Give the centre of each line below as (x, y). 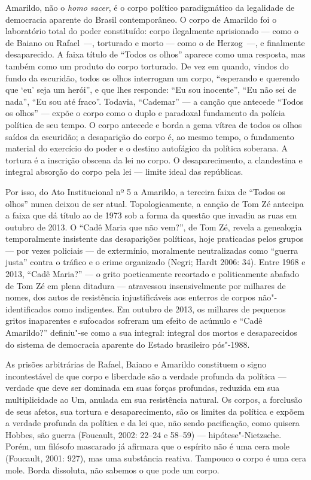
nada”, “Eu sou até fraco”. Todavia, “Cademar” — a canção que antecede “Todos (155, 101)
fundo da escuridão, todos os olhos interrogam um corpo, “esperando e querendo (153, 78)
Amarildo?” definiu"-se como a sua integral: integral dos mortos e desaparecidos (151, 332)
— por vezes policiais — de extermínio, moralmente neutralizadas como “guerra (152, 250)
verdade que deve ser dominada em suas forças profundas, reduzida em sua (143, 388)
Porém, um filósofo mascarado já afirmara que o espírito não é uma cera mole (148, 446)
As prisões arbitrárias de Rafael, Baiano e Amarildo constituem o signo (136, 364)
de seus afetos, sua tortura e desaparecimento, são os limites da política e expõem (155, 411)
